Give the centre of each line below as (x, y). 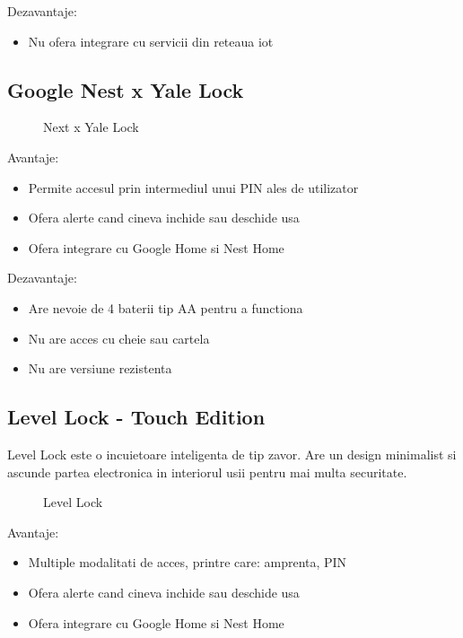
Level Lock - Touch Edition (136, 417)
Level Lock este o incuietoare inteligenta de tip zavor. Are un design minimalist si (232, 454)
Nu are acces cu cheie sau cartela (119, 338)
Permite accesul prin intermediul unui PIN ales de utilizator (193, 187)
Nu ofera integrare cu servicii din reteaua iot (151, 41)
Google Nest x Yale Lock (126, 89)
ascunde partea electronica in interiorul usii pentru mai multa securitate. (207, 472)
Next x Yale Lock (91, 127)
